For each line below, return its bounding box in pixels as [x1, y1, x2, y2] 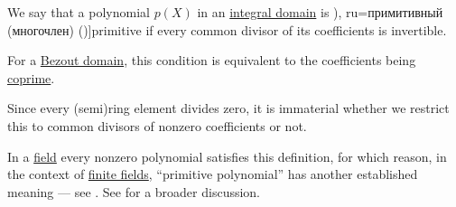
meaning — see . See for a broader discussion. [7, 182, 261, 201]
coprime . [7, 68, 55, 87]
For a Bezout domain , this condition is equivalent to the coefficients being [7, 51, 416, 70]
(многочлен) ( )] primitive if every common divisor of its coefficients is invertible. [7, 20, 447, 39]
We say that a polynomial [7, 3, 150, 21]
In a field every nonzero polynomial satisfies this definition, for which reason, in [7, 146, 447, 165]
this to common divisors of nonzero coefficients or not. [7, 116, 307, 135]
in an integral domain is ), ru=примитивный [197, 3, 443, 21]
